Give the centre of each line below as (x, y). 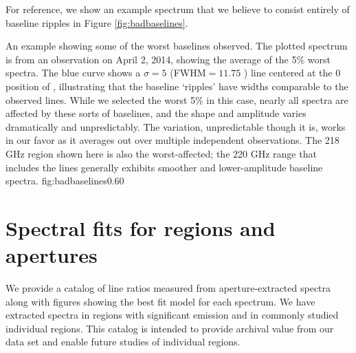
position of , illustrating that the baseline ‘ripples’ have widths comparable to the (177, 86)
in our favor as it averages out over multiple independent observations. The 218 (173, 140)
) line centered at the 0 (292, 73)
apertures (52, 255)
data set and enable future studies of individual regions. (123, 342)
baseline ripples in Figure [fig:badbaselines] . (97, 22)
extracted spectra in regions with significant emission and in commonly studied (172, 315)
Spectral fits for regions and (141, 227)
